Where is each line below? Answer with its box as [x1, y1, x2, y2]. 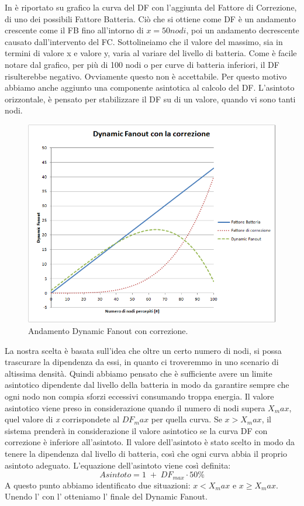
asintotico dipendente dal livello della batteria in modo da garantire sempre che [5, 378, 289, 391]
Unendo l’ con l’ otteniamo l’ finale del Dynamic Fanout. [5, 490, 208, 502]
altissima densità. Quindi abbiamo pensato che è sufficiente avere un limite [5, 367, 272, 379]
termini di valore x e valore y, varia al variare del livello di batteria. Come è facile [5, 47, 297, 59]
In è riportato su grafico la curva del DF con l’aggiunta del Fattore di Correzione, [5, 1, 297, 13]
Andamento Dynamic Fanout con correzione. [28, 325, 188, 337]
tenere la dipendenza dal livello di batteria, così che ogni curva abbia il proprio [5, 447, 287, 459]
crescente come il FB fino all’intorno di [5, 24, 144, 36]
